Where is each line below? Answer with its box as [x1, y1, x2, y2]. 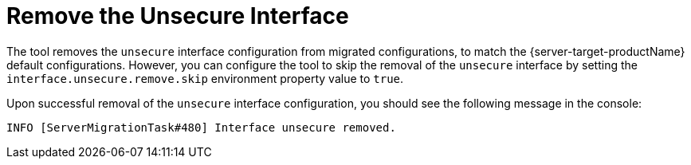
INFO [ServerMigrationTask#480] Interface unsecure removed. [6, 120, 396, 134]
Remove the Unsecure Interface [6, 2, 349, 29]
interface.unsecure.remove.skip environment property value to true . [6, 71, 404, 85]
